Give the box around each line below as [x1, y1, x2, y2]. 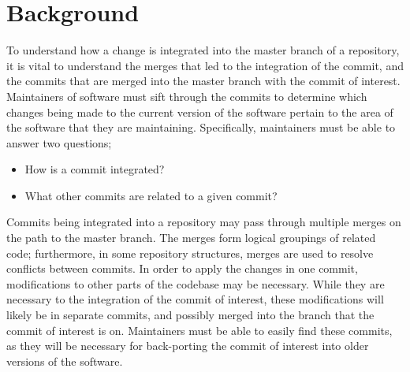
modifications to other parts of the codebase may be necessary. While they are [6, 275, 385, 292]
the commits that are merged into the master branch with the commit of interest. [6, 73, 401, 89]
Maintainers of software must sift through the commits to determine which [6, 87, 367, 104]
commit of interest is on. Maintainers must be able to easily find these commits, [6, 322, 393, 338]
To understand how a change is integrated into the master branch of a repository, [6, 42, 400, 58]
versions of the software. [6, 352, 123, 369]
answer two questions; [6, 134, 112, 151]
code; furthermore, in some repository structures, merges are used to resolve [6, 244, 374, 261]
